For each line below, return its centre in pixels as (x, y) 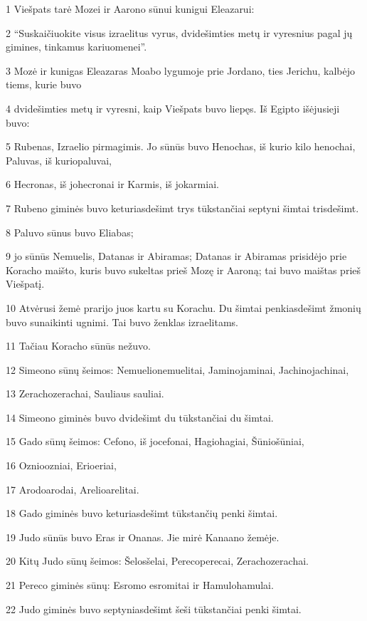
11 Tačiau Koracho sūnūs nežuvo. (78, 346)
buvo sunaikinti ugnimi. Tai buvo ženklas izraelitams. (122, 322)
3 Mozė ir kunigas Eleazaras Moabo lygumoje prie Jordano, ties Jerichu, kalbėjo (181, 70)
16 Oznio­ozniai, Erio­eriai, (61, 465)
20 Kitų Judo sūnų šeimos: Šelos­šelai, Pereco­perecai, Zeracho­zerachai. (157, 561)
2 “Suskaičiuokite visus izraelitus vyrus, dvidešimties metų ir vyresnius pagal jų (179, 32)
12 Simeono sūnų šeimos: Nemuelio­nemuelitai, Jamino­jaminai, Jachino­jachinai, (177, 369)
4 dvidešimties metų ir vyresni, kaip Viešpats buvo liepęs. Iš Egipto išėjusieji (173, 108)
